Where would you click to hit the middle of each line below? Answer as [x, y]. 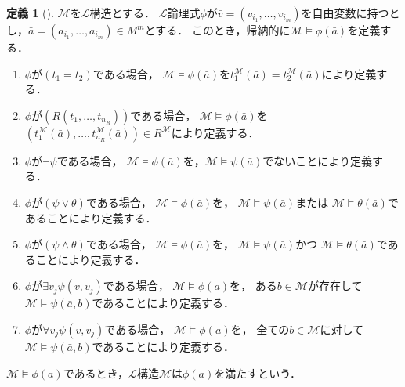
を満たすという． [258, 373]
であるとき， [96, 373]
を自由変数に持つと [351, 13]
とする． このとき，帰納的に [217, 30]
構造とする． [122, 13]
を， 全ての [260, 329]
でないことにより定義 [317, 160]
